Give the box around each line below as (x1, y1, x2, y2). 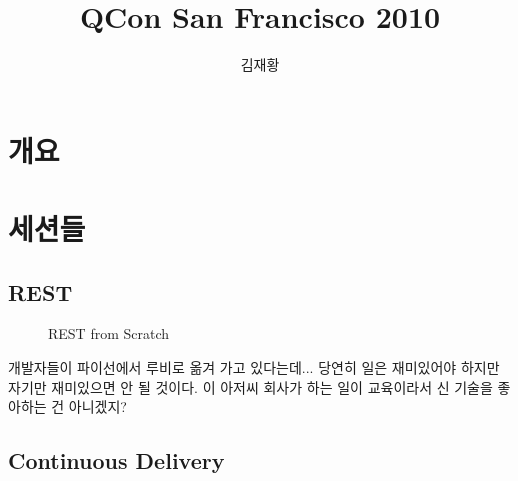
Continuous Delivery (8, 445, 225, 476)
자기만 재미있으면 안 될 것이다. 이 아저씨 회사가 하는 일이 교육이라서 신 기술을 (8, 376, 493, 397)
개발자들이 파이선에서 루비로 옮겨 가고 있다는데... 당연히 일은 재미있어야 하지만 (8, 357, 500, 378)
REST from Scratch (48, 323, 170, 344)
